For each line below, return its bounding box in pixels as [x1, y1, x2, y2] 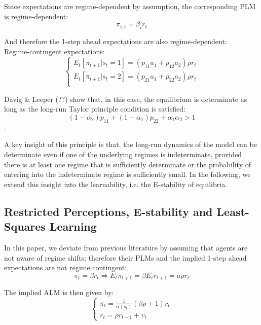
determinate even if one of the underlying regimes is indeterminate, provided [4, 149, 242, 159]
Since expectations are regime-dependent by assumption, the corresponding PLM [4, 1, 256, 11]
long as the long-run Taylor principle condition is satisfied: [4, 103, 185, 114]
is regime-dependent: [4, 11, 68, 21]
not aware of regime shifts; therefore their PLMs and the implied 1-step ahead [4, 252, 247, 263]
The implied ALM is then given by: [4, 287, 114, 298]
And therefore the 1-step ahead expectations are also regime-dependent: [4, 35, 227, 46]
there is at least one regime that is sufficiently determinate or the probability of [4, 159, 251, 169]
